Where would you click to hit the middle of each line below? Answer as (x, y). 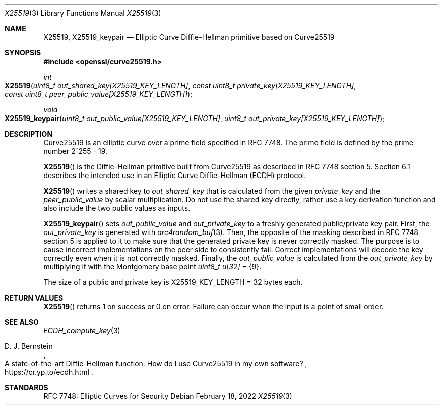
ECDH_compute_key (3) (82, 331)
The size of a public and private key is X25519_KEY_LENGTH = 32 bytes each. (173, 282)
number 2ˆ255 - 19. (75, 151)
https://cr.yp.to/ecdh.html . (49, 372)
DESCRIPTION (29, 134)
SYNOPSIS (23, 53)
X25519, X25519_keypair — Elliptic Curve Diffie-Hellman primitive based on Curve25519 (189, 37)
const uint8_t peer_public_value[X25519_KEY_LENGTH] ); (99, 94)
